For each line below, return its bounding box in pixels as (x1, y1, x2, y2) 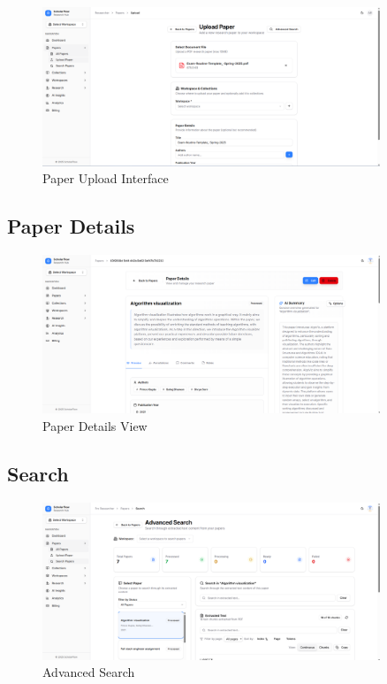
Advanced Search (42, 663, 135, 681)
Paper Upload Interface (42, 169, 169, 188)
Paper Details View (42, 416, 148, 434)
